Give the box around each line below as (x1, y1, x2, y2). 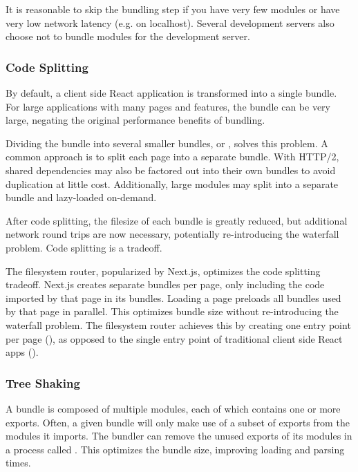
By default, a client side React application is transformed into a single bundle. (6, 86, 337, 100)
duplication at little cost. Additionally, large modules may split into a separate (6, 176, 339, 191)
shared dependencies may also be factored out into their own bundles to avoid (6, 162, 336, 177)
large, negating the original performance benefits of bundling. (6, 113, 265, 127)
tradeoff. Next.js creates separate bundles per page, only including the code (6, 277, 325, 292)
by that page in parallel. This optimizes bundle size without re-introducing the (6, 304, 339, 319)
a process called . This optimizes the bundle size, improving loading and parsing (6, 442, 345, 456)
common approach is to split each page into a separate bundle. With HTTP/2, (6, 149, 339, 164)
